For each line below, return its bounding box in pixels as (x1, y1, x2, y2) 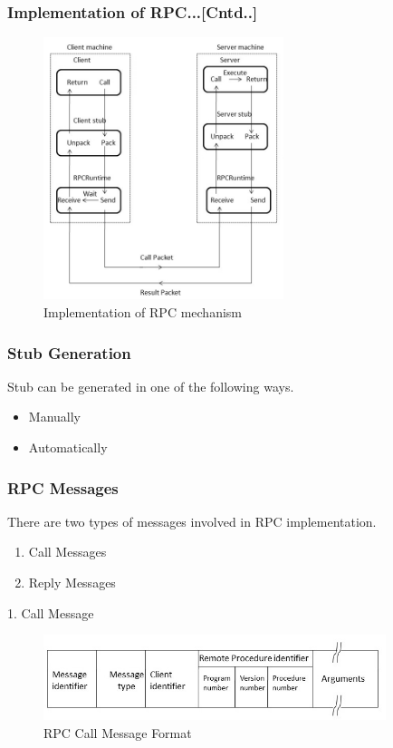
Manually (28, 407, 81, 426)
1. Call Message (7, 603, 94, 622)
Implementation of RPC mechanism (43, 302, 243, 321)
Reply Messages (28, 572, 116, 591)
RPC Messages (7, 476, 119, 499)
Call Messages (28, 542, 107, 561)
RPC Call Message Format (43, 723, 192, 742)
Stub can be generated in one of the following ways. (7, 376, 294, 395)
